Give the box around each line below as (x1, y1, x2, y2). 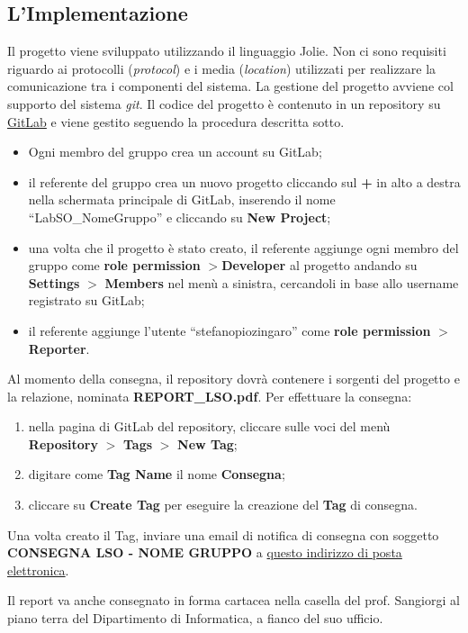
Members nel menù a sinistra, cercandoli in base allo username (104, 273, 459, 292)
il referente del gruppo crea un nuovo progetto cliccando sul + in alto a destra (28, 172, 461, 191)
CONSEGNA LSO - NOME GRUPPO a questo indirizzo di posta (7, 543, 402, 562)
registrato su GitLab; (28, 291, 145, 310)
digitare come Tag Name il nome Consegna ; (28, 465, 285, 484)
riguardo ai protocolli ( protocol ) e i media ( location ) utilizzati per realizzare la (7, 59, 436, 77)
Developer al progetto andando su (221, 256, 418, 275)
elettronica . (7, 560, 69, 579)
